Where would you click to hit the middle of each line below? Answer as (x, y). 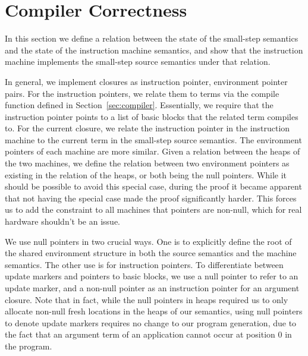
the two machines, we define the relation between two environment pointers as (147, 163)
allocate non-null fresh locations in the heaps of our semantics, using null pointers (154, 311)
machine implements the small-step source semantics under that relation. (138, 62)
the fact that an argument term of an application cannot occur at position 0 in (148, 334)
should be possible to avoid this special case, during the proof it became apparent (153, 186)
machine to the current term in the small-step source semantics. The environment (153, 139)
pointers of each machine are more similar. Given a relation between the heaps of (153, 151)
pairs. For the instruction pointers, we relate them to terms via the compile (142, 93)
